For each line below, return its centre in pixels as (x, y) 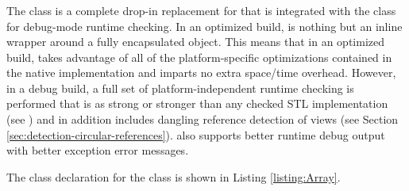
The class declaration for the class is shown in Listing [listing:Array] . (174, 176)
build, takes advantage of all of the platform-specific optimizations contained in (199, 57)
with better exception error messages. (98, 150)
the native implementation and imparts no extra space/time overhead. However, (201, 73)
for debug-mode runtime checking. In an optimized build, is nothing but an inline (204, 26)
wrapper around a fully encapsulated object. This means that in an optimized (195, 42)
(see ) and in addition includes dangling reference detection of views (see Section (203, 119)
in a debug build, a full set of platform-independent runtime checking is (180, 88)
